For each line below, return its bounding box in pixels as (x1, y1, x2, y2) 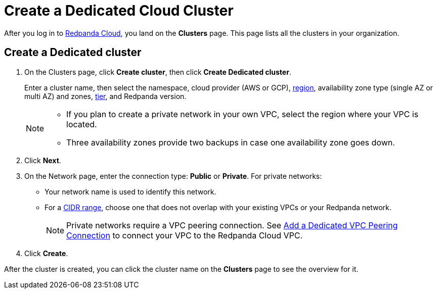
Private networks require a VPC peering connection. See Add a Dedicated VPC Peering (66, 220, 398, 230)
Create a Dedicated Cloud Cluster (4, 2, 234, 19)
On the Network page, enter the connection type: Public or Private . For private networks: (24, 171, 322, 180)
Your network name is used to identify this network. (45, 187, 216, 196)
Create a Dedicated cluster (4, 46, 142, 59)
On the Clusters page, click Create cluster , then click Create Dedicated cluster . (24, 67, 291, 76)
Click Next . (24, 156, 61, 165)
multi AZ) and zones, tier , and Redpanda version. (24, 91, 187, 101)
